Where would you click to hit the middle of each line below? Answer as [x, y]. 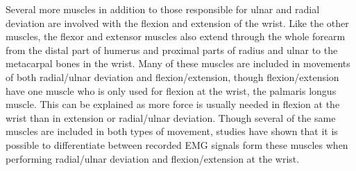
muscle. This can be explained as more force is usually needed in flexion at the [173, 104]
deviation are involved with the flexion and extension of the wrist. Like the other [177, 22]
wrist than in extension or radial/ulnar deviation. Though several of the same [171, 117]
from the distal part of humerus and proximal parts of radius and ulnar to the [172, 49]
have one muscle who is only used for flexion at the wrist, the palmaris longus [171, 90]
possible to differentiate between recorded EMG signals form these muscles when [177, 144]
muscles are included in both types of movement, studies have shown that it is [172, 131]
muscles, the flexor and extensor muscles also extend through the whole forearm [176, 36]
